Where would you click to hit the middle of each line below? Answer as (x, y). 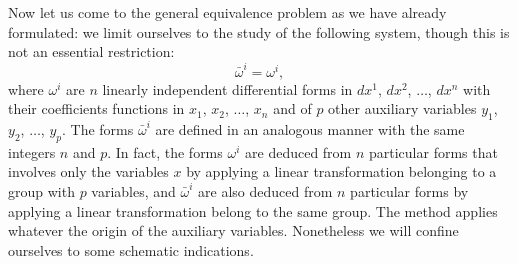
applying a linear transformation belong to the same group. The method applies (253, 210)
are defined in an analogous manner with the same (310, 129)
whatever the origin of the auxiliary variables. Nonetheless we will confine (233, 230)
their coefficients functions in (96, 108)
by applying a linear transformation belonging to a (341, 171)
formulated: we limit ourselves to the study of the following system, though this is (259, 31)
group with (41, 191)
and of (292, 108)
